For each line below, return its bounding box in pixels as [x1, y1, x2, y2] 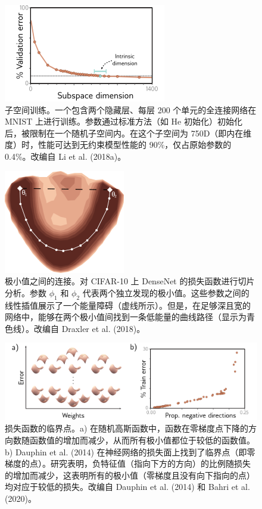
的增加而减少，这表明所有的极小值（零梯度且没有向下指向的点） [5, 468, 255, 481]
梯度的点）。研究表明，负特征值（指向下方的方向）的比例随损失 [5, 457, 251, 470]
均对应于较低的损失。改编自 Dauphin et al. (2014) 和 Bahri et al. [5, 480, 250, 493]
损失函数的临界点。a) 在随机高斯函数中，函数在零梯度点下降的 [5, 422, 249, 434]
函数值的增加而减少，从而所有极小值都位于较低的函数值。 [29, 433, 255, 446]
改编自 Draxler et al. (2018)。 [33, 322, 145, 334]
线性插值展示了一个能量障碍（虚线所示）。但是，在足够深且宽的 [5, 299, 251, 311]
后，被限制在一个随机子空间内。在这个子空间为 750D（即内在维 [5, 126, 252, 139]
